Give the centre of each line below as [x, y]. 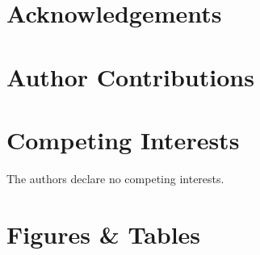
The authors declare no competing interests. [115, 178]
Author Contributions [130, 76]
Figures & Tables [104, 234]
